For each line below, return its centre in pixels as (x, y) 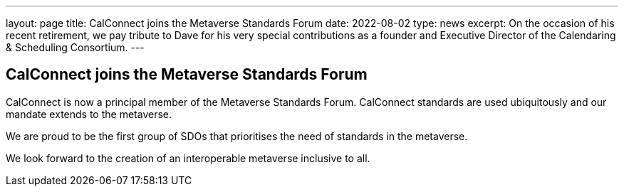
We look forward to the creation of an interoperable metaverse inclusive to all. (188, 158)
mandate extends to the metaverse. (89, 114)
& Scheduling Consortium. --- (75, 47)
